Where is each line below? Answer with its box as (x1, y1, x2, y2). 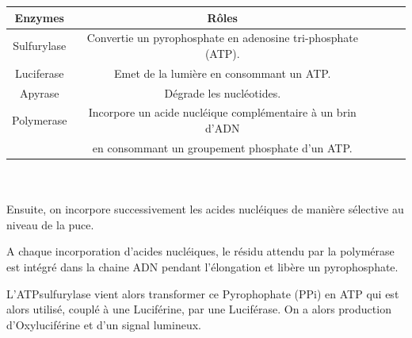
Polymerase (12, 112, 67, 129)
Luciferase (15, 64, 64, 81)
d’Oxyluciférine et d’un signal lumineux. (6, 316, 201, 332)
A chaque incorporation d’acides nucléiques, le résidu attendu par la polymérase (6, 243, 395, 259)
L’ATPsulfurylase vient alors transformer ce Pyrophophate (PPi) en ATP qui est (6, 285, 399, 302)
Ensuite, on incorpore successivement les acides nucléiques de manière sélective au (6, 201, 404, 217)
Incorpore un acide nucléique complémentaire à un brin (88, 104, 357, 121)
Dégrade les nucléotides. (164, 84, 281, 101)
